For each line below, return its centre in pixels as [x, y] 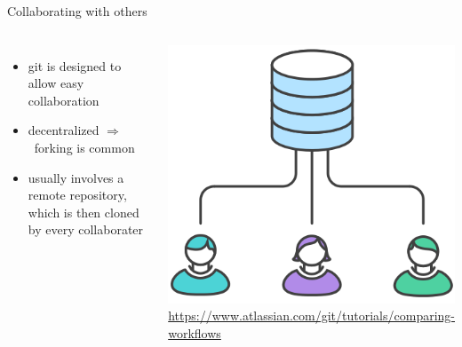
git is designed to [75, 65]
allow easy [56, 83]
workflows [195, 332]
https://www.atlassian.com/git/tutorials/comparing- [311, 315]
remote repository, [77, 195]
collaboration [64, 100]
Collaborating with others [77, 11]
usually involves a [76, 177]
